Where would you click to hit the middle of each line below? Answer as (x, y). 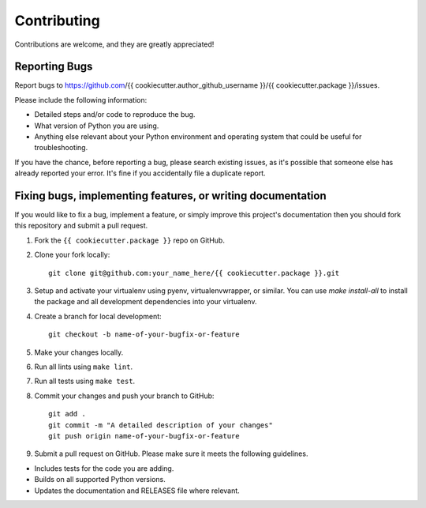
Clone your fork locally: (72, 255)
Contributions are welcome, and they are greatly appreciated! (114, 44)
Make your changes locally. (79, 352)
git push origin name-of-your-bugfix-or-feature (144, 436)
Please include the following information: (81, 100)
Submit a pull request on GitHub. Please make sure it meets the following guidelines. (171, 453)
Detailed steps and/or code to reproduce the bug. (115, 115)
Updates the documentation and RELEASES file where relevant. (137, 491)
